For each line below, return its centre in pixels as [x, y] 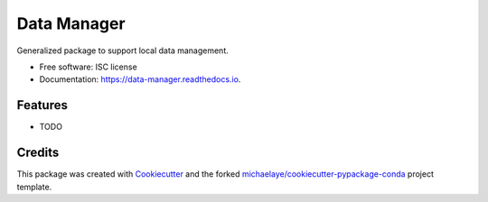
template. [34, 187]
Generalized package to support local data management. [123, 50]
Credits [38, 153]
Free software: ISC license [88, 67]
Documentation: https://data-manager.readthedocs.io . [140, 79]
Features [42, 105]
